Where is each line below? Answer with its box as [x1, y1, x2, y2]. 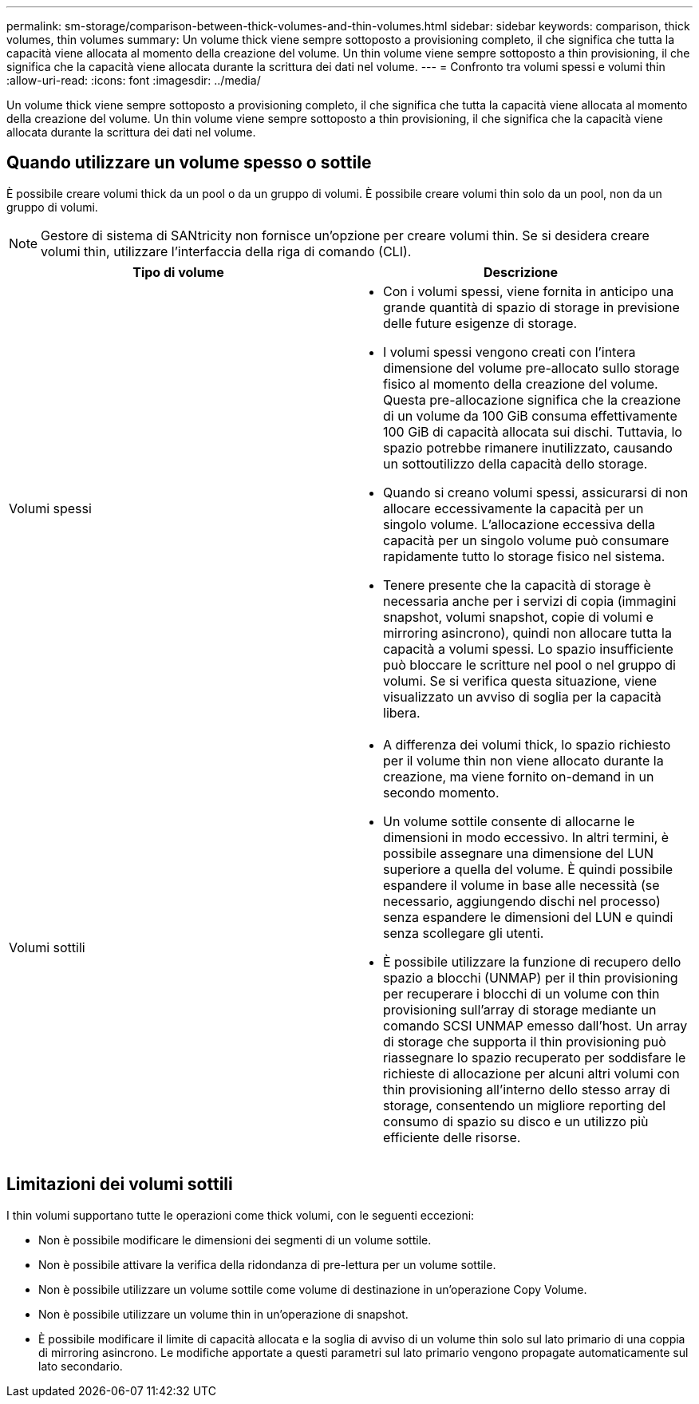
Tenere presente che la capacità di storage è [383, 576, 651, 593]
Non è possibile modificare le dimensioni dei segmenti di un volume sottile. [38, 1232, 432, 1247]
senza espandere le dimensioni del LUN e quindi [383, 908, 673, 925]
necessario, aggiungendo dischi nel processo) [383, 892, 661, 909]
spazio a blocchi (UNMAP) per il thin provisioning [383, 969, 678, 986]
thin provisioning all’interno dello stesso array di [383, 1081, 670, 1097]
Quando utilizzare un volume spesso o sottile [6, 152, 372, 173]
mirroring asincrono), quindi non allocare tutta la [383, 624, 672, 641]
